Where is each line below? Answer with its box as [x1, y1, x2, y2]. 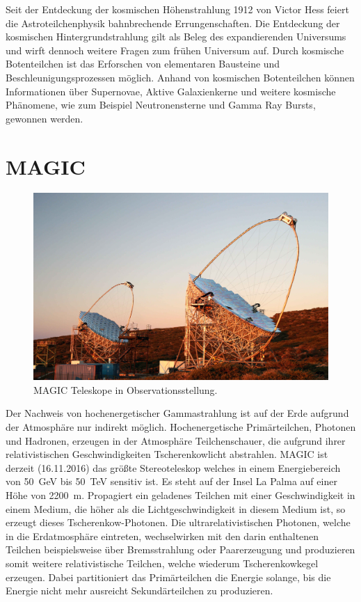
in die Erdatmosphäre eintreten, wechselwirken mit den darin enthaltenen [6, 528, 319, 543]
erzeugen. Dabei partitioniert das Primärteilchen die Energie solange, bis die [6, 569, 331, 584]
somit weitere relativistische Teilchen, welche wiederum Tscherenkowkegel [6, 555, 319, 570]
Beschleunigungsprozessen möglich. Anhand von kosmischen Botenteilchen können [6, 70, 355, 84]
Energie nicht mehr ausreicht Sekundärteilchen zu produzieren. [6, 583, 273, 598]
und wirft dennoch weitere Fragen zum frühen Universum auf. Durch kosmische [6, 42, 344, 57]
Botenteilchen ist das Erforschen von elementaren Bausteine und [6, 56, 280, 71]
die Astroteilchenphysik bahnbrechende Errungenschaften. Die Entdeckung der [6, 15, 340, 30]
